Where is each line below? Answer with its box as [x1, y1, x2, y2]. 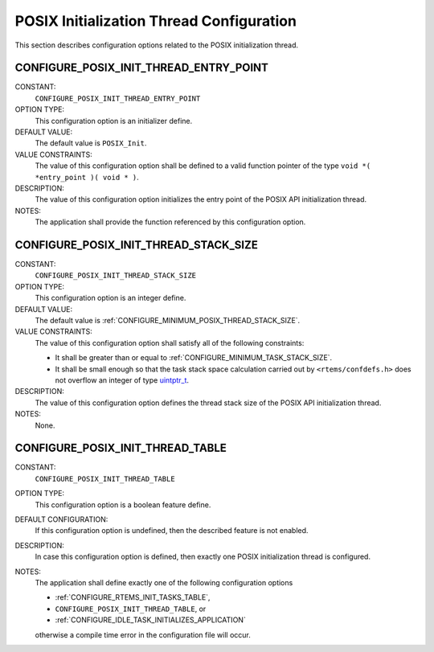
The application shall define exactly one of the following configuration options [35, 577, 293, 587]
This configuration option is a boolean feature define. [35, 499, 211, 510]
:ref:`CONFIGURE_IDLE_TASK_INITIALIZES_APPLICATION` [55, 615, 247, 625]
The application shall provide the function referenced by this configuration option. [35, 217, 306, 227]
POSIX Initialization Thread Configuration [14, 12, 297, 30]
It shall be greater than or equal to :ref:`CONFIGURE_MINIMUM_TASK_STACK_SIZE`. [55, 353, 333, 363]
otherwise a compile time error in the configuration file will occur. [35, 629, 251, 639]
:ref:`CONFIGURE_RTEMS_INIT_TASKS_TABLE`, [55, 593, 211, 602]
